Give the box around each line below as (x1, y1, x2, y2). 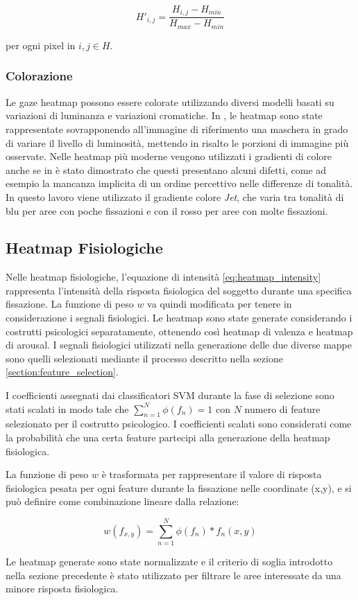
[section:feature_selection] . (6, 364, 119, 379)
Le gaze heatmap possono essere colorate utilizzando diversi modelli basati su (6, 94, 334, 109)
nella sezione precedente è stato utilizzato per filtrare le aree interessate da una (6, 567, 341, 582)
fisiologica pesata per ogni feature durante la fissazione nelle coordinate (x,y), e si (6, 480, 352, 495)
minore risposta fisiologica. (6, 581, 119, 596)
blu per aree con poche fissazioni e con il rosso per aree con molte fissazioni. (6, 203, 328, 218)
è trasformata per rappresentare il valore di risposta (101, 467, 322, 482)
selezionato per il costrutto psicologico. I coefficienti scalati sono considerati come (6, 416, 352, 431)
